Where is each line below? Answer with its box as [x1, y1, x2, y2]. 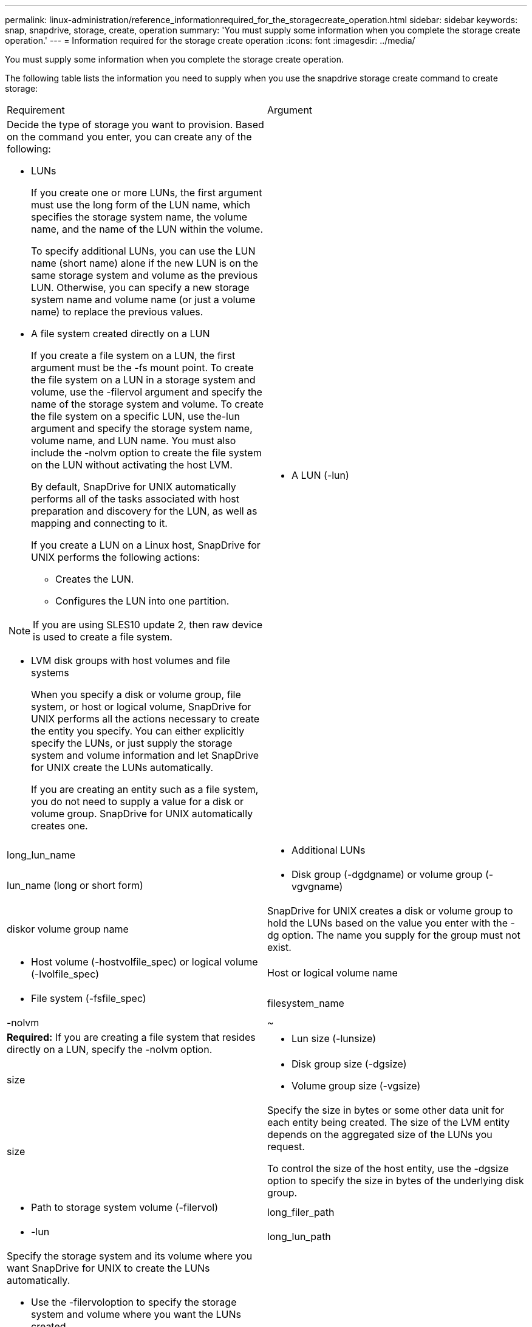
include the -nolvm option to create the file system [31, 447, 262, 459]
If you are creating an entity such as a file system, [31, 783, 259, 795]
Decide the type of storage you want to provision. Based [7, 118, 264, 131]
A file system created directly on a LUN [31, 327, 210, 340]
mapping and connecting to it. [31, 517, 168, 529]
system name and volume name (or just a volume [31, 293, 256, 306]
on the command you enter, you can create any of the [7, 131, 252, 143]
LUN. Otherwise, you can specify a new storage [31, 281, 250, 293]
